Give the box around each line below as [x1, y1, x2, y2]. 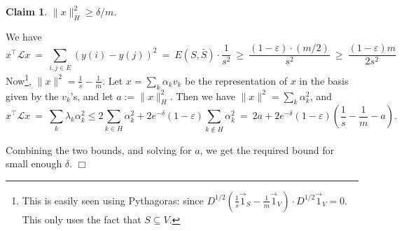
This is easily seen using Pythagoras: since [22, 192, 204, 207]
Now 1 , [6, 71, 32, 87]
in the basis [299, 73, 349, 87]
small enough [6, 156, 62, 171]
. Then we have [169, 88, 235, 103]
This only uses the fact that [22, 211, 141, 226]
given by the [6, 88, 59, 103]
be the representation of [184, 73, 287, 87]
